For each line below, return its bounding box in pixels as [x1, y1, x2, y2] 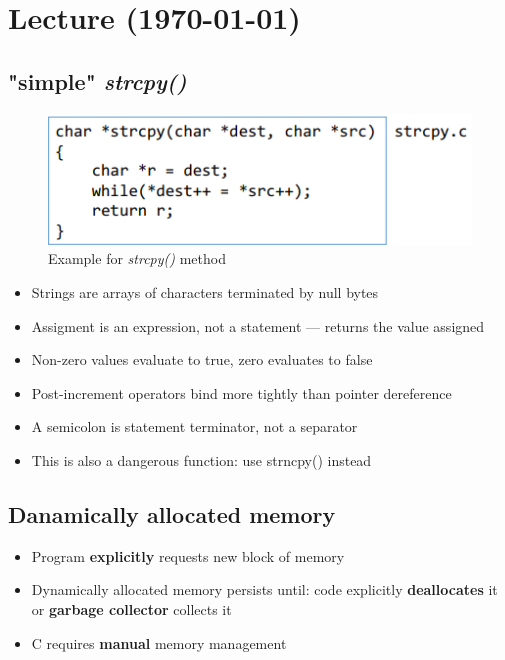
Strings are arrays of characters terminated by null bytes [31, 281, 379, 302]
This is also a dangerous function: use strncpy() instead [31, 449, 372, 470]
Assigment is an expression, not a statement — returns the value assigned [31, 315, 485, 336]
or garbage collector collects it [31, 598, 232, 619]
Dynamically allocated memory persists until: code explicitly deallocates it [31, 579, 498, 600]
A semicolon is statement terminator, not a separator [31, 416, 358, 437]
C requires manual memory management [31, 632, 287, 653]
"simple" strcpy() [8, 65, 187, 96]
